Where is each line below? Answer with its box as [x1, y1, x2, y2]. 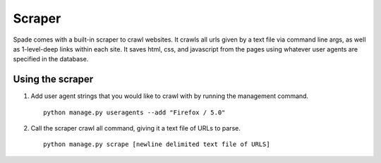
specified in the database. [13, 55, 89, 64]
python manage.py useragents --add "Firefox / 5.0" [43, 108, 226, 116]
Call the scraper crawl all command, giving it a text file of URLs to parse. [30, 124, 241, 133]
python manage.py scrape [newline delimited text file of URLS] [43, 140, 271, 148]
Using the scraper [13, 73, 94, 85]
